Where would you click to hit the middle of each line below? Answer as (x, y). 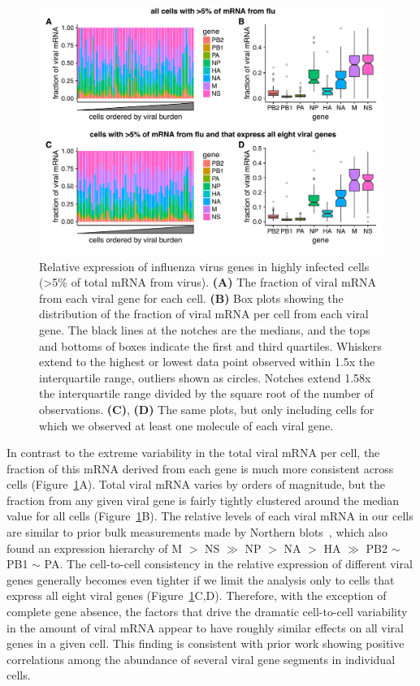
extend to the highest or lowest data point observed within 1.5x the (207, 362)
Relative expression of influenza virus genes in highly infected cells (204, 266)
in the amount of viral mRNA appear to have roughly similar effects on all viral (205, 627)
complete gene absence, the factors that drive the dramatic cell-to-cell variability (207, 612)
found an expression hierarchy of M (95, 548)
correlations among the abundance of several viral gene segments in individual (201, 659)
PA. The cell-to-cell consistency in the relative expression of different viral (228, 564)
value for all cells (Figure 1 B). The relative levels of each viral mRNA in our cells (210, 516)
